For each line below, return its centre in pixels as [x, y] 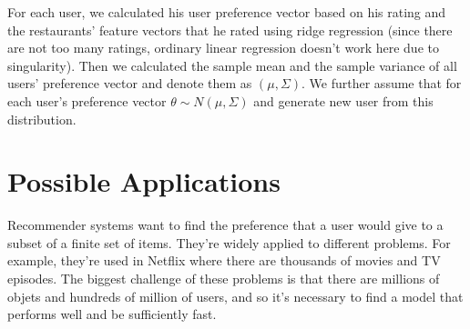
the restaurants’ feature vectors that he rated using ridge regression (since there [230, 30]
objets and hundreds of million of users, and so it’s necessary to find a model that [235, 296]
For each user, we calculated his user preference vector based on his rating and [227, 12]
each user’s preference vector [87, 100]
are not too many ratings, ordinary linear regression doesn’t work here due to [223, 48]
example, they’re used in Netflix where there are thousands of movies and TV [224, 260]
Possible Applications [144, 181]
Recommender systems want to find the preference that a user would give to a [225, 225]
